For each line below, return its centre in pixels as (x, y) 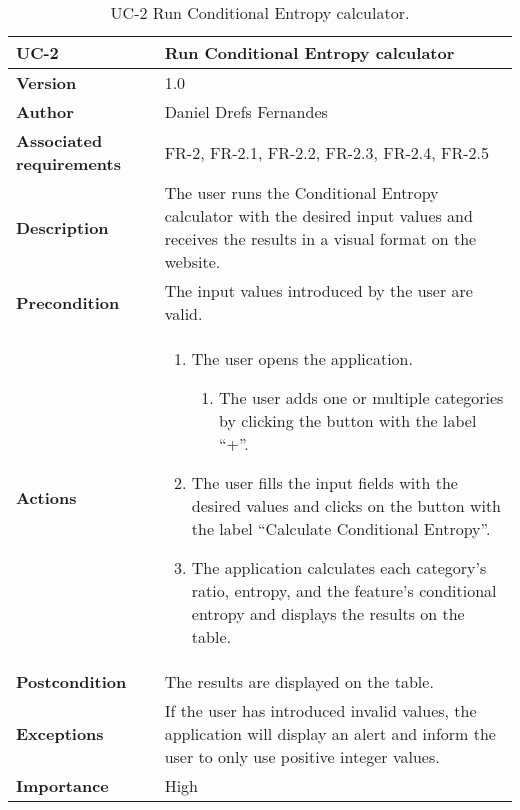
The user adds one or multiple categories (361, 397)
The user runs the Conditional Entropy (301, 192)
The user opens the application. (302, 358)
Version (46, 82)
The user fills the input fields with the (324, 482)
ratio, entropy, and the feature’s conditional (344, 590)
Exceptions (60, 733)
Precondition (68, 302)
